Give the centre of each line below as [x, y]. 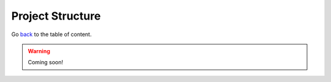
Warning [39, 51]
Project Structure [56, 16]
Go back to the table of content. [51, 34]
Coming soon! [46, 62]
